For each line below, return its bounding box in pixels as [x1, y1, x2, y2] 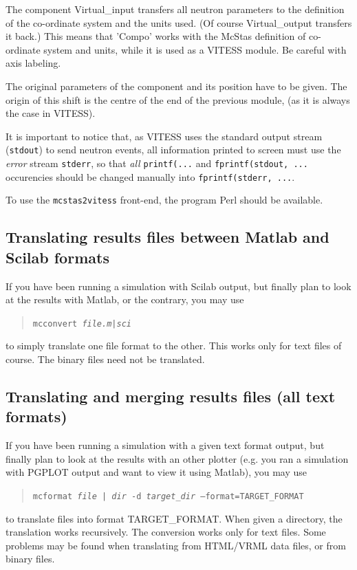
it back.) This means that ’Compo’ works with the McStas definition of [6, 29, 306, 43]
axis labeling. [6, 56, 61, 70]
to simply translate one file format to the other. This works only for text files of [6, 338, 342, 353]
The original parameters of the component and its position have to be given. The [6, 78, 347, 93]
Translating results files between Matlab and [6, 226, 329, 248]
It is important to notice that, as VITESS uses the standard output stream [6, 129, 323, 143]
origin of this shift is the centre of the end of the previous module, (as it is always [6, 92, 350, 107]
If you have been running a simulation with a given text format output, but [6, 438, 325, 452]
